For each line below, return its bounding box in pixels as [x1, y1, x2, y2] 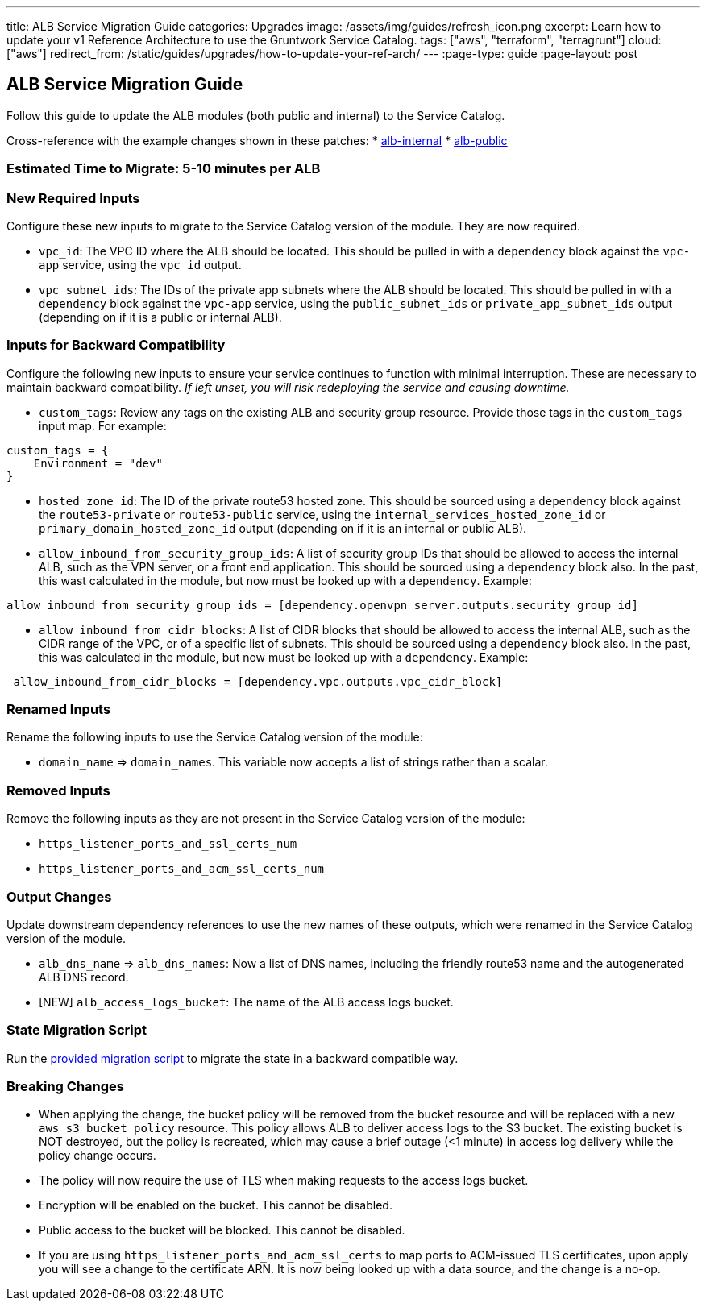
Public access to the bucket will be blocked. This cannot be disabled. [39, 1223, 405, 1238]
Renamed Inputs [6, 701, 111, 718]
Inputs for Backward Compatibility [6, 337, 226, 354]
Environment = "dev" [33, 456, 163, 470]
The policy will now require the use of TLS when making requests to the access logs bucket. [39, 1173, 529, 1188]
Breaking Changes [6, 1078, 125, 1095]
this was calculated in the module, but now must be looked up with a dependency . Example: [39, 649, 529, 664]
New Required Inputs [6, 189, 140, 206]
